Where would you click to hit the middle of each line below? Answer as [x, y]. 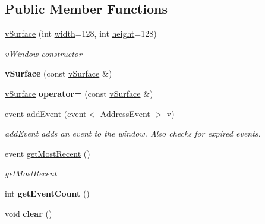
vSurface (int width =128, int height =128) [81, 34]
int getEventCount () [47, 193]
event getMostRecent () [48, 153]
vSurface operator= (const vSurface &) [79, 93]
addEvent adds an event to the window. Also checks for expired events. [133, 133]
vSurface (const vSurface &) [59, 73]
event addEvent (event [46, 113]
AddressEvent [125, 113]
